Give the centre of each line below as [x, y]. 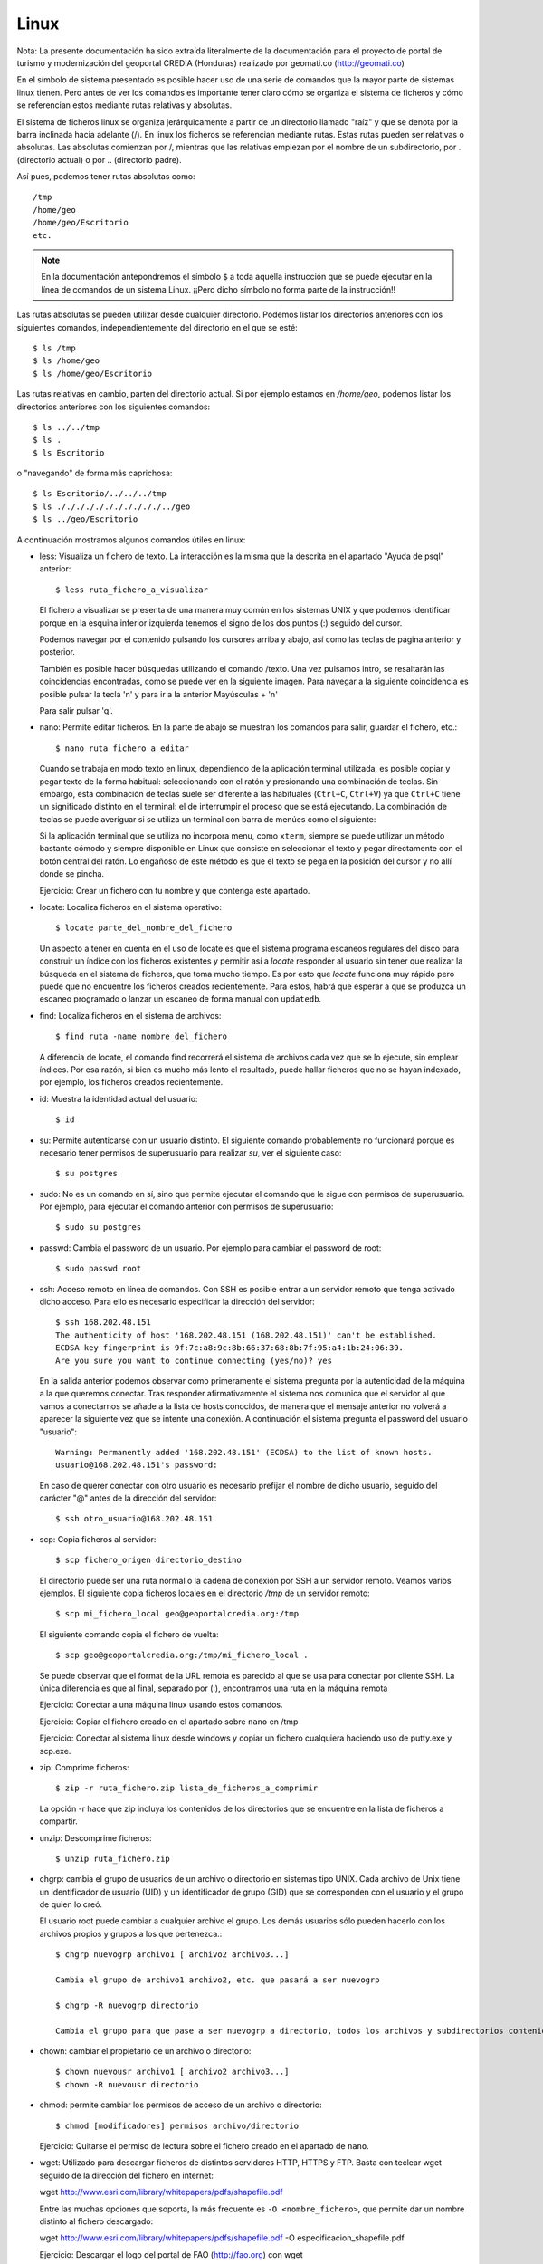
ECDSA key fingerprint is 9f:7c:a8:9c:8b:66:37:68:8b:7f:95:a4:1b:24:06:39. [230, 1348]
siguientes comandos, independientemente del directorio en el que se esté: [157, 327]
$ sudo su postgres [99, 1228]
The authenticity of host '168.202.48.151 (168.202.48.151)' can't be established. [247, 1335]
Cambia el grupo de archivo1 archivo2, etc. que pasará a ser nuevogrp [218, 1980]
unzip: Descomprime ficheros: [96, 1837]
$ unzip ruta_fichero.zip [113, 1858]
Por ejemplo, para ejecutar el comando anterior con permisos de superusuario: [186, 1207]
